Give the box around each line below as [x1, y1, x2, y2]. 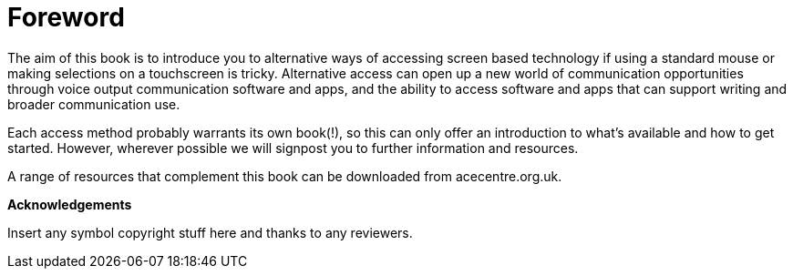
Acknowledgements [7, 196, 132, 212]
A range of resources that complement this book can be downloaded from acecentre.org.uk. [7, 168, 562, 184]
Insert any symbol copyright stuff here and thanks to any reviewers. [7, 224, 413, 240]
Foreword [7, 2, 125, 33]
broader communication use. [7, 96, 180, 112]
